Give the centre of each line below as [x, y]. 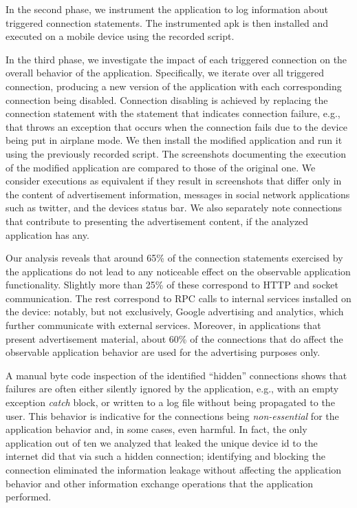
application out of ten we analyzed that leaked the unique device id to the [162, 442]
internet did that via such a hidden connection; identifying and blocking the [165, 456]
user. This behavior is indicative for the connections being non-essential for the [172, 415]
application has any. [47, 234]
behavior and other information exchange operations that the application [160, 483]
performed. [29, 497]
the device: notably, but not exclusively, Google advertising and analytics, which [175, 311]
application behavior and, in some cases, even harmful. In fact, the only [156, 429]
